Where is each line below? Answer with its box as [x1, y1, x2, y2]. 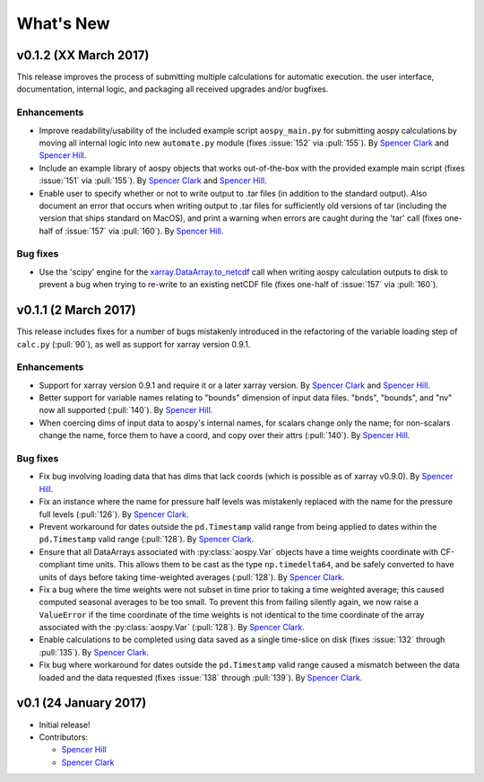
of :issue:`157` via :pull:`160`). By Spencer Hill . [55, 225, 224, 236]
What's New [16, 13, 111, 33]
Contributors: [39, 732, 89, 742]
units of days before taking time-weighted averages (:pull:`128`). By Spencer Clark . [39, 571, 345, 583]
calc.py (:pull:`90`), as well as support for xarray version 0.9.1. [16, 338, 251, 349]
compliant [39, 559, 76, 570]
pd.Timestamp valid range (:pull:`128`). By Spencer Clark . [39, 534, 255, 545]
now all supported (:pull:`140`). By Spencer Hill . [39, 405, 213, 416]
